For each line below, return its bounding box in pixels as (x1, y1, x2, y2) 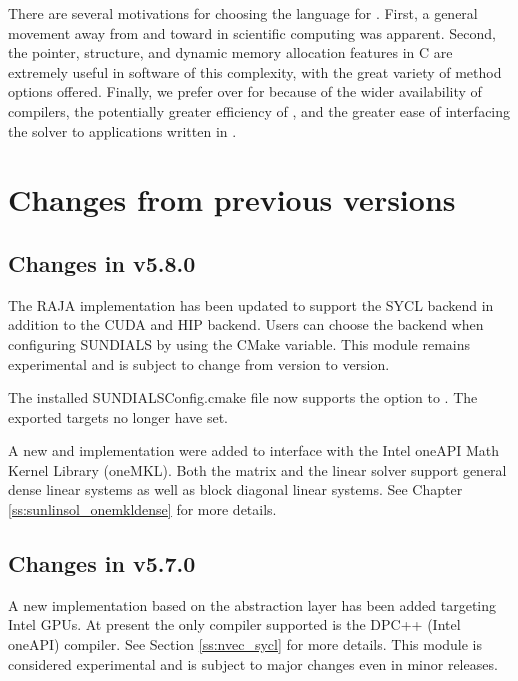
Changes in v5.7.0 (8, 548, 196, 579)
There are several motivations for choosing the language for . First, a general (8, 3, 478, 23)
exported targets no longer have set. (8, 406, 228, 427)
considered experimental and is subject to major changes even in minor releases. (8, 653, 498, 674)
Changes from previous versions (8, 179, 456, 220)
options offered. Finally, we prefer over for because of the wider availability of (8, 81, 482, 102)
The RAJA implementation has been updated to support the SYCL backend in (8, 294, 494, 315)
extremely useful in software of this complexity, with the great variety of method (8, 61, 502, 82)
